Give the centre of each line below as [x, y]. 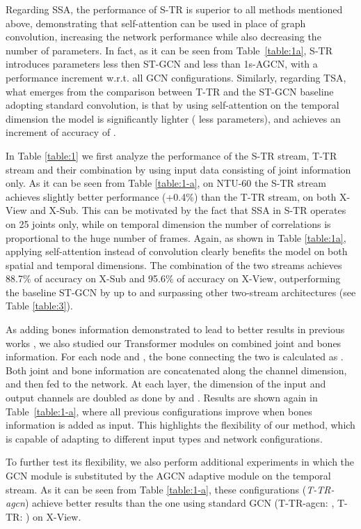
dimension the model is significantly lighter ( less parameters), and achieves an [173, 118]
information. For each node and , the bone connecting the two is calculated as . [175, 356]
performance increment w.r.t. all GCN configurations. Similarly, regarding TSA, [176, 77]
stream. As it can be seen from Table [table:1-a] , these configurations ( [156, 489]
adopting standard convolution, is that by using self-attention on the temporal [173, 105]
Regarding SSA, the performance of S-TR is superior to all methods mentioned [174, 9]
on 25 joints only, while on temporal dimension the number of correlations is [168, 223]
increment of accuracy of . [61, 132]
